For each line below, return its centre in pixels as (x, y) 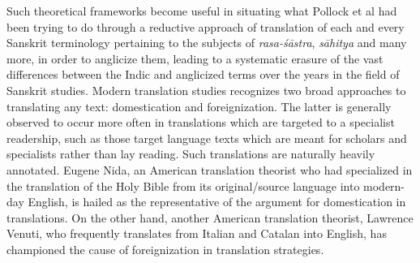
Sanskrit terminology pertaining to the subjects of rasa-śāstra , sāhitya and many (207, 43)
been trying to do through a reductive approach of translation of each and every (206, 26)
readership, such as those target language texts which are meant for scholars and (207, 138)
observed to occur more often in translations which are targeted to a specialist (201, 122)
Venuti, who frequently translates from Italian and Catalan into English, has (197, 233)
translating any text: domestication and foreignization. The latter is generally (199, 106)
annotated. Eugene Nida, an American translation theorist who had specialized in (210, 169)
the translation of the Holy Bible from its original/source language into (183, 185)
